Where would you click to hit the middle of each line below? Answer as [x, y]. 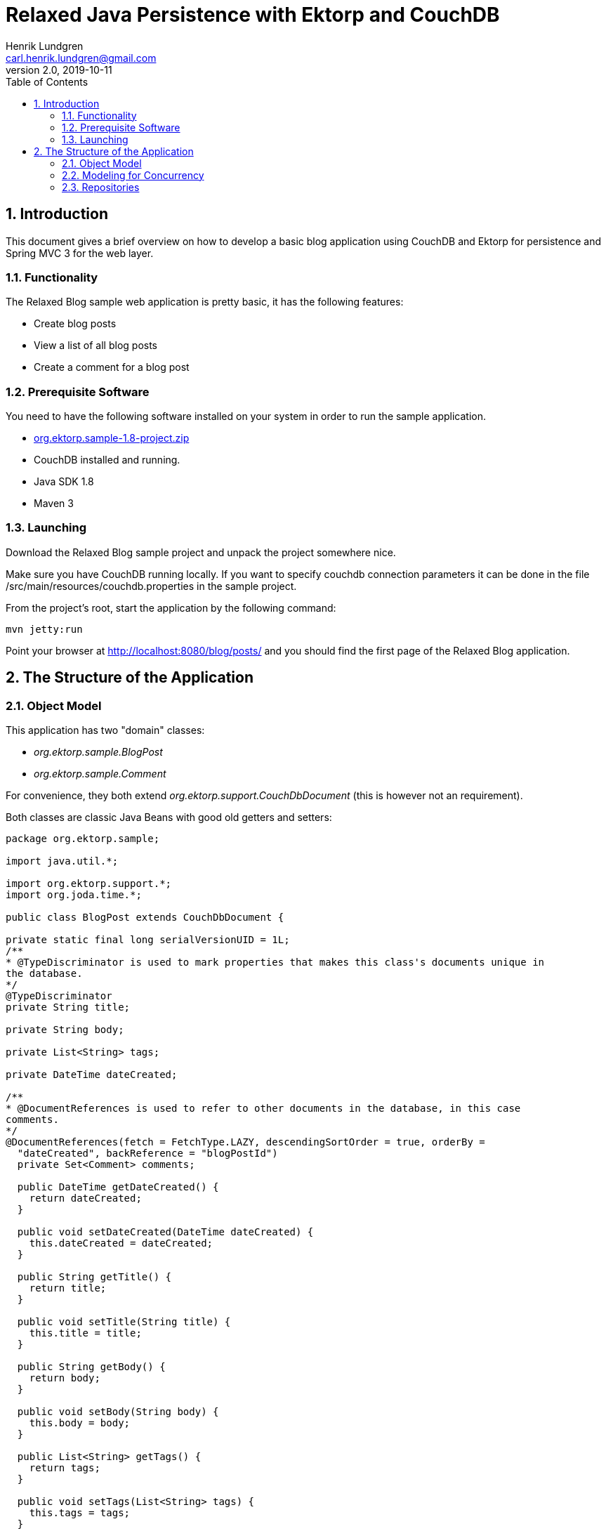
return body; [65, 1378]
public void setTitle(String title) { [124, 1322]
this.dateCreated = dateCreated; [121, 1243]
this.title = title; [85, 1333]
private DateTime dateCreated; [92, 1075]
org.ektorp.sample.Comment [100, 774]
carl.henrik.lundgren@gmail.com [81, 58]
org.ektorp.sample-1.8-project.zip [112, 438]
